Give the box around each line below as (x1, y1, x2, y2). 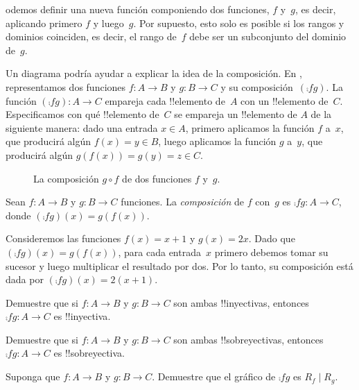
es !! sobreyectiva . (53, 346, 125, 360)
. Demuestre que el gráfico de (152, 369, 276, 384)
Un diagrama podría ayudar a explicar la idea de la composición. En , (6, 66, 302, 80)
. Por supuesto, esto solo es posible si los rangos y (133, 15, 344, 30)
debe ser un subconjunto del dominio (189, 29, 347, 44)
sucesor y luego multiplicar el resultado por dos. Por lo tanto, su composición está (6, 258, 353, 273)
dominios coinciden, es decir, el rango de (6, 29, 177, 44)
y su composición (220, 79, 293, 94)
